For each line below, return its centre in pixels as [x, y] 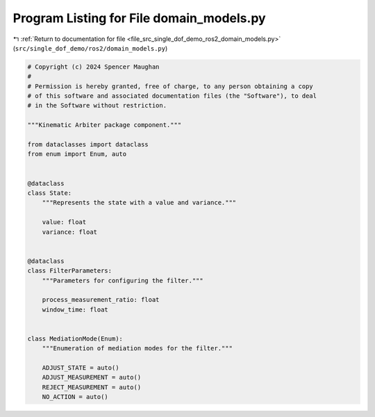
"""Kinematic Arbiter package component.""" [105, 125]
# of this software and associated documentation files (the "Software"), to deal [172, 96]
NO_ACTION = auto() [75, 397]
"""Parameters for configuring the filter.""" [123, 280]
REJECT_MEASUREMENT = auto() [92, 387]
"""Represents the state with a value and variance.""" [139, 203]
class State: [50, 193]
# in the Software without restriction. [97, 105]
